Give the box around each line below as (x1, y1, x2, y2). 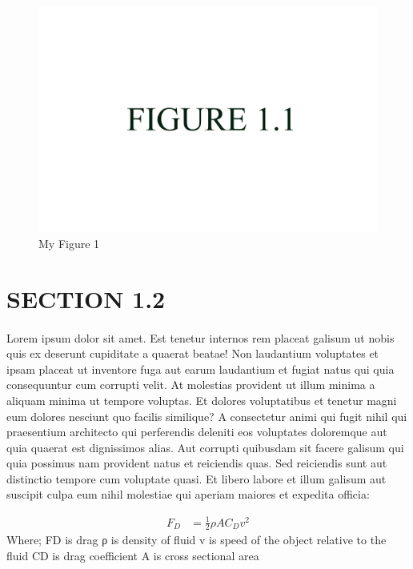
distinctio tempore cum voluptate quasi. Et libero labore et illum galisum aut (6, 470, 387, 487)
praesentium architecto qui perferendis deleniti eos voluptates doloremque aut (6, 423, 387, 440)
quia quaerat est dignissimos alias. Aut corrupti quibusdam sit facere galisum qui (6, 439, 404, 455)
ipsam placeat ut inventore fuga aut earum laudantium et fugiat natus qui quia (6, 360, 395, 377)
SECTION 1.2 (6, 282, 166, 315)
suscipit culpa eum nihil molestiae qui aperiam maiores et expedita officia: (6, 486, 370, 503)
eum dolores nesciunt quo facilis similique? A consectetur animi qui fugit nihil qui (6, 407, 407, 424)
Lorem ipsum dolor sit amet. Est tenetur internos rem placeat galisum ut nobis (6, 329, 395, 346)
